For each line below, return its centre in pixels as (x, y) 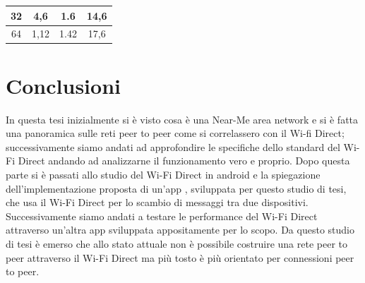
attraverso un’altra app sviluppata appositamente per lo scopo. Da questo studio (180, 230)
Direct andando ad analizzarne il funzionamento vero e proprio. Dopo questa (184, 161)
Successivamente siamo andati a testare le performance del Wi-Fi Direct (162, 216)
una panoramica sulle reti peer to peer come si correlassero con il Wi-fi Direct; (175, 133)
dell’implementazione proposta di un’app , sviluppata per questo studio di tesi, (176, 188)
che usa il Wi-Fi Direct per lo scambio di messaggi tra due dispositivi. (157, 202)
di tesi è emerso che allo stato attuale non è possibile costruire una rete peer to (176, 243)
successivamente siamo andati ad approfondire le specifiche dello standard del (173, 146)
